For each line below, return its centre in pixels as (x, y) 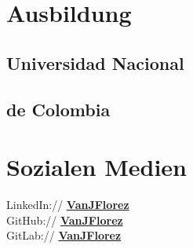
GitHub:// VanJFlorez (65, 220)
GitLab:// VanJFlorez (64, 235)
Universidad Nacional (95, 62)
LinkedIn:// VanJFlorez (68, 205)
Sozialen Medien (96, 167)
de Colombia (58, 109)
